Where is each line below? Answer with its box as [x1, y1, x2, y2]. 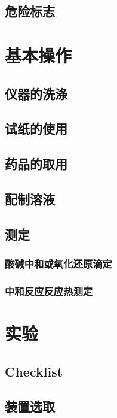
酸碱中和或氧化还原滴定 [5, 256, 112, 271]
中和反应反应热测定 [5, 283, 93, 298]
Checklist [5, 362, 63, 380]
